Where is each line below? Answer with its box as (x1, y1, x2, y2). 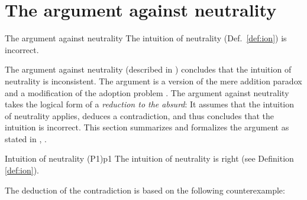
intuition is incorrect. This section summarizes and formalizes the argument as (5, 121, 289, 133)
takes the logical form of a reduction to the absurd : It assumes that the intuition (5, 98, 295, 110)
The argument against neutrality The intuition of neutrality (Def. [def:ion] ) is (5, 32, 287, 44)
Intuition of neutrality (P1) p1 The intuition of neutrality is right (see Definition (5, 152, 294, 165)
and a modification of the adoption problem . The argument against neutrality (5, 86, 289, 99)
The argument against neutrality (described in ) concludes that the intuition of (5, 63, 292, 76)
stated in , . (5, 132, 47, 145)
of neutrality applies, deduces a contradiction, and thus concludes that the (5, 109, 274, 122)
